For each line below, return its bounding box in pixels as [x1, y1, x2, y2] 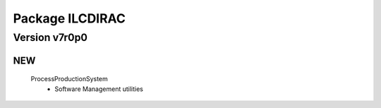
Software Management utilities [54, 85, 144, 93]
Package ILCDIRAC [13, 11, 126, 26]
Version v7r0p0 [13, 31, 88, 44]
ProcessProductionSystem [30, 75, 109, 83]
